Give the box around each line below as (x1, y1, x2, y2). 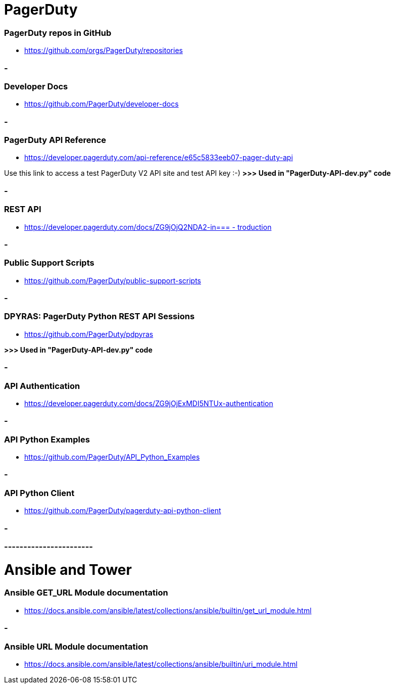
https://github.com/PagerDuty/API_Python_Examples (24, 453, 200, 461)
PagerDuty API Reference (4, 135, 106, 145)
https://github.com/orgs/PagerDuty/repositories (24, 46, 183, 55)
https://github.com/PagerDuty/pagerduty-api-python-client (24, 506, 221, 515)
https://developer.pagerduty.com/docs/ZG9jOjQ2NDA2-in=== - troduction (24, 222, 272, 231)
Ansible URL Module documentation (4, 641, 149, 652)
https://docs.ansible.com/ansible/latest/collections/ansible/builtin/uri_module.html (24, 659, 298, 668)
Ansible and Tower (4, 561, 132, 578)
